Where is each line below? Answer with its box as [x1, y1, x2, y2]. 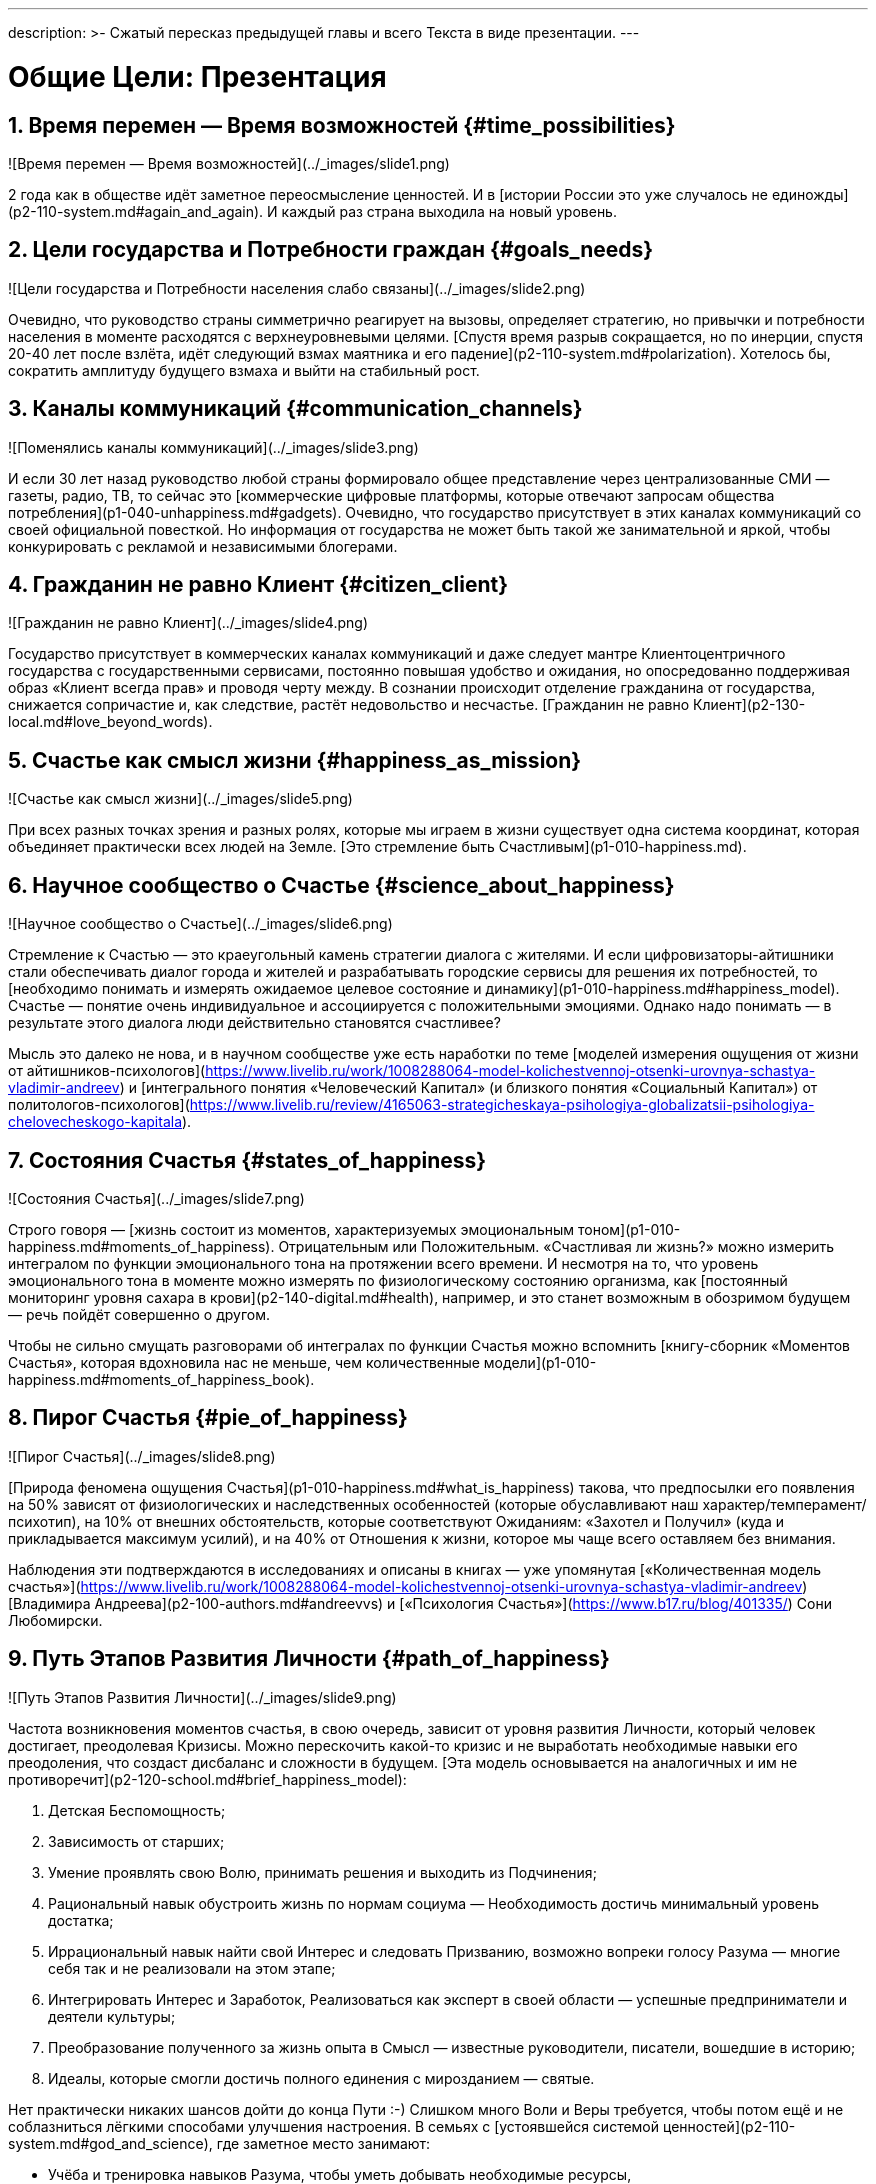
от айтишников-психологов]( [8, 1062, 206, 1080]
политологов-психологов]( [8, 1096, 190, 1114]
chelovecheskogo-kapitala [8, 1113, 182, 1131]
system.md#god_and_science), [8, 2134, 213, 2152]
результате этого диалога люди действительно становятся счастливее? [8, 1014, 501, 1032]
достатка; [48, 1911, 114, 1929]
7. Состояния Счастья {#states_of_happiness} [8, 1147, 487, 1173]
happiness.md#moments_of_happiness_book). [8, 1370, 315, 1388]
